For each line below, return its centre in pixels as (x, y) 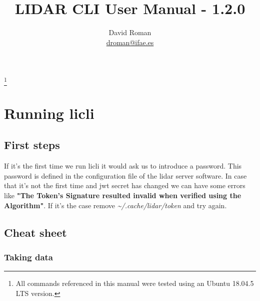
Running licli (49, 113)
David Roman (130, 32)
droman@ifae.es (130, 42)
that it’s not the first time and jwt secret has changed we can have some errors (125, 185)
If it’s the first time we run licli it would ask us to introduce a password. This (123, 166)
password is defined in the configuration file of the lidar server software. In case (125, 175)
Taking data (28, 257)
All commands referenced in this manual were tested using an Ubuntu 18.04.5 (135, 283)
